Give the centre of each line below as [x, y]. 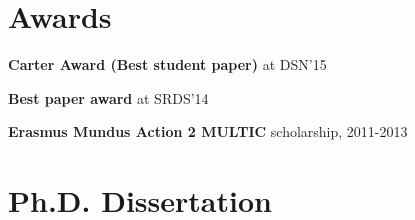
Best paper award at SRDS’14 [108, 97]
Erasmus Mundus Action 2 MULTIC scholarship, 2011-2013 [208, 131]
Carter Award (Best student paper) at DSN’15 [167, 64]
